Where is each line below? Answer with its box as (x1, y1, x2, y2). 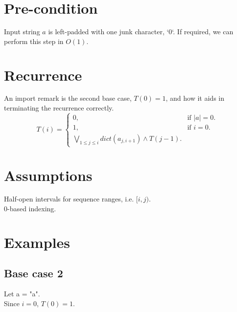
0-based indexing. (4, 203, 56, 213)
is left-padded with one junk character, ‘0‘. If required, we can (48, 26, 234, 37)
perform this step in (4, 36, 64, 46)
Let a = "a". (4, 288, 40, 298)
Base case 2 (4, 266, 63, 281)
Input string (4, 26, 40, 37)
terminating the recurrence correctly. (4, 103, 114, 113)
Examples (4, 232, 70, 252)
